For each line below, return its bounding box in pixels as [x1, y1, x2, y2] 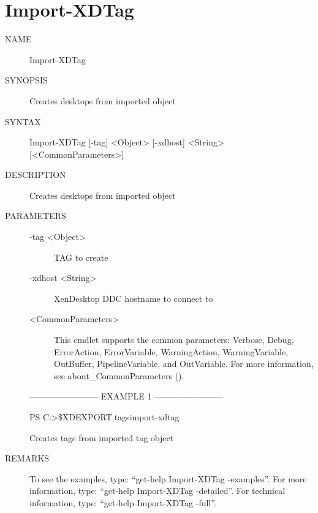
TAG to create [54, 250, 108, 263]
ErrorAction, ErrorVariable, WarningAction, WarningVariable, [54, 345, 289, 358]
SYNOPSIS [5, 74, 48, 87]
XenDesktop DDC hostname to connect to [54, 291, 213, 304]
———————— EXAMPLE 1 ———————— [29, 390, 224, 403]
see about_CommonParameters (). [54, 369, 184, 382]
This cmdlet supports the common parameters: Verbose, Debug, [54, 333, 294, 346]
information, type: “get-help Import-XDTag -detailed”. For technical [29, 484, 286, 497]
